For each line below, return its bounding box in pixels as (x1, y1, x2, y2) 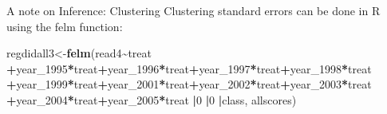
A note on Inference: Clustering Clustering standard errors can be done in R (6, 2, 381, 18)
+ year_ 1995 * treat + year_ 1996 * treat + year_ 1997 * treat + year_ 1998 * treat (6, 60, 372, 77)
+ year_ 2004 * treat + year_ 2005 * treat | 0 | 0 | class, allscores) (6, 91, 297, 108)
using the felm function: (6, 18, 123, 34)
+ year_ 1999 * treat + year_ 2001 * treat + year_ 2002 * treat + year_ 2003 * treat (6, 76, 372, 92)
